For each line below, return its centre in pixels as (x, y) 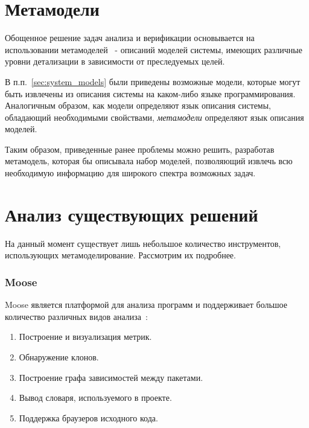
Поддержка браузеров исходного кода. (88, 417)
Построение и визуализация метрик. (85, 337)
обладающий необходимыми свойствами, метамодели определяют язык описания (154, 117)
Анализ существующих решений (132, 214)
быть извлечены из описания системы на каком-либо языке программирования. (150, 93)
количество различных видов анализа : (76, 316)
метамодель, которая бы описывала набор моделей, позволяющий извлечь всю (149, 161)
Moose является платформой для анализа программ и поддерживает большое (146, 305)
